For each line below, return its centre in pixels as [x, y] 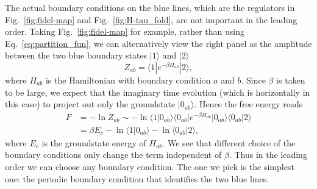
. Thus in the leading [268, 155]
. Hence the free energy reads [248, 104]
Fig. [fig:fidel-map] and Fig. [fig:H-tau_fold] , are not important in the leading [151, 19]
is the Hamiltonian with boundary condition [128, 80]
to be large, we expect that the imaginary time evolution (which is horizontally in [158, 92]
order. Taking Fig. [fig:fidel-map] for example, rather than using [125, 31]
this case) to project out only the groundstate [90, 104]
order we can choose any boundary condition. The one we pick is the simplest [150, 167]
